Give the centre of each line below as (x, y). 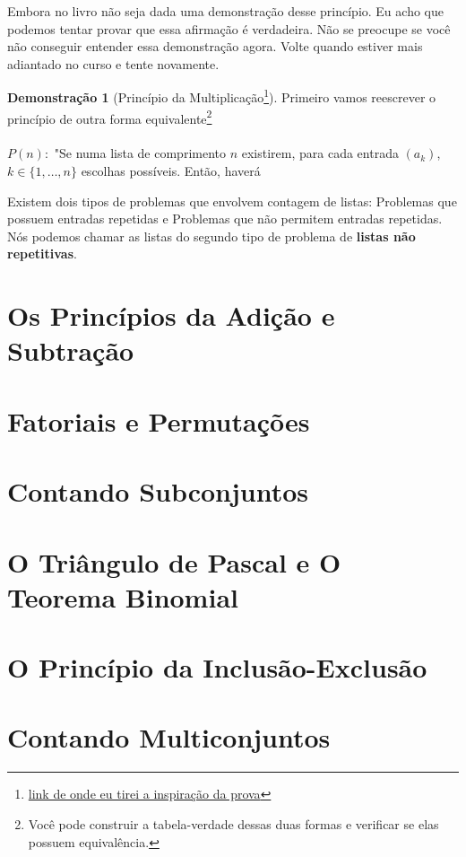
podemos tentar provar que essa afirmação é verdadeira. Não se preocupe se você (229, 28)
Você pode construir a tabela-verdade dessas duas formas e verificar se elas (233, 824)
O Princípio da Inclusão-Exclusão (217, 667)
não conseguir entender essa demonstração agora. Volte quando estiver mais (215, 46)
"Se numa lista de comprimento (140, 153)
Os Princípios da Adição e (171, 315)
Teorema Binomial (123, 596)
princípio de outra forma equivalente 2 (110, 117)
